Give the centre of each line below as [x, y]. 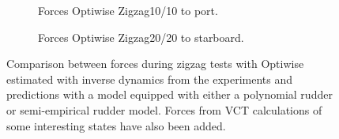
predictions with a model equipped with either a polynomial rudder [169, 94]
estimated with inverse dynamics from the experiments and [150, 79]
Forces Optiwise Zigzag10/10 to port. [128, 10]
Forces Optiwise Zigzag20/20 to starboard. [141, 37]
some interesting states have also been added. [116, 125]
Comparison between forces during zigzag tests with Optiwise [155, 64]
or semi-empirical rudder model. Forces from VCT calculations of [164, 109]
